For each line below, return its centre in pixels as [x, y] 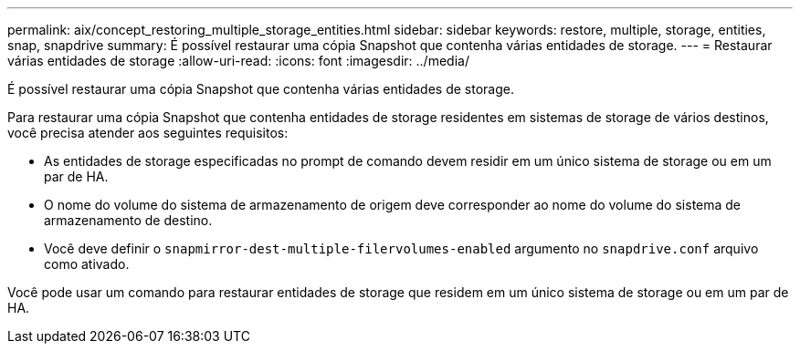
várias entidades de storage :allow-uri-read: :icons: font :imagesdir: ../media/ [238, 61]
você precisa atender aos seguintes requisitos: [148, 133]
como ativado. [87, 264]
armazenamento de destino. [128, 220]
